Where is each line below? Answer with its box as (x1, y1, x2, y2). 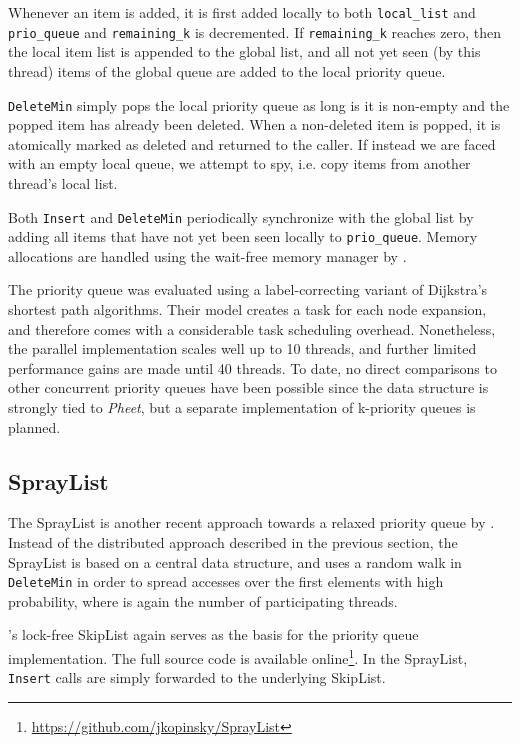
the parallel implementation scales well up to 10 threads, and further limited (8, 338, 477, 359)
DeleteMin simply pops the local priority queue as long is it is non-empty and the (8, 94, 510, 115)
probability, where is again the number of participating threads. (8, 590, 398, 611)
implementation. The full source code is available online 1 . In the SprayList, (8, 645, 468, 668)
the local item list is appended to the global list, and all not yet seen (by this (8, 41, 481, 62)
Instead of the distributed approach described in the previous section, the (8, 531, 458, 552)
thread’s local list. (8, 172, 118, 193)
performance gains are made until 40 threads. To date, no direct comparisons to (8, 357, 497, 378)
